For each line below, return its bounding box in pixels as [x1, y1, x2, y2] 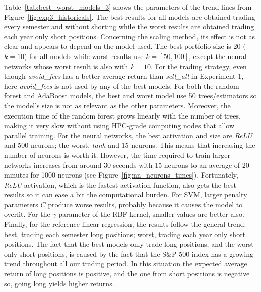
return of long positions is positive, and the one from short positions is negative [4, 268, 250, 279]
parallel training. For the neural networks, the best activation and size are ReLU [4, 130, 252, 140]
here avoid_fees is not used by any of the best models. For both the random [4, 80, 239, 91]
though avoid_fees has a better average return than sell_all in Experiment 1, [4, 71, 244, 81]
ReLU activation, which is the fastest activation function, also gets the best [4, 179, 237, 190]
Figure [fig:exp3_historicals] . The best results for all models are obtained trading [4, 11, 255, 22]
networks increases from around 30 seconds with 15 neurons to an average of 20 [4, 159, 249, 170]
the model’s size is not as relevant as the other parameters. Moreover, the [4, 100, 231, 110]
